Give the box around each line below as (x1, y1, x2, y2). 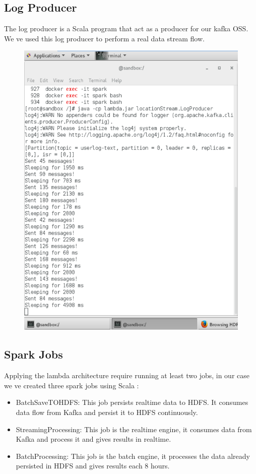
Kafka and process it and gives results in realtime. (16, 434, 171, 444)
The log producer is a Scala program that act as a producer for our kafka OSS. (4, 23, 248, 34)
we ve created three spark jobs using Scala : (4, 380, 139, 390)
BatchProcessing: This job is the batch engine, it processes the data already (16, 450, 250, 461)
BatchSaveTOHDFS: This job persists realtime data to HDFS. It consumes (16, 397, 248, 407)
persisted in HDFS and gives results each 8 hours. (16, 460, 170, 471)
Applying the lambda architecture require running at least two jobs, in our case (4, 370, 249, 381)
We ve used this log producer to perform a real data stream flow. (4, 33, 205, 43)
